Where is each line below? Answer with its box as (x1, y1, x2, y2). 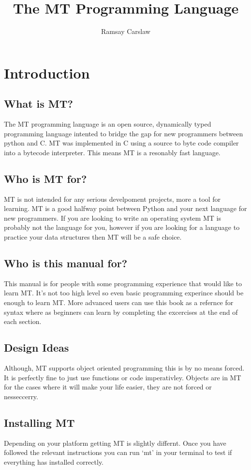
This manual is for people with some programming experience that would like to (4, 278, 242, 288)
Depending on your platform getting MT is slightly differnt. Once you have (4, 438, 226, 448)
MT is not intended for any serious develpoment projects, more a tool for (4, 194, 221, 204)
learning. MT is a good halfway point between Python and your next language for (4, 203, 247, 213)
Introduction (4, 63, 90, 82)
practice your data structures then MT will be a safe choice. (4, 232, 182, 242)
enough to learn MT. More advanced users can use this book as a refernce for (4, 297, 234, 308)
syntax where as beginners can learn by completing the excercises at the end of (4, 307, 238, 317)
